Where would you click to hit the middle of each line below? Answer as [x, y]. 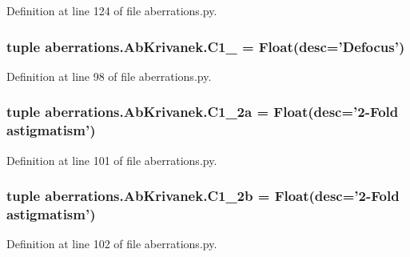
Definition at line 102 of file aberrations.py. [112, 244]
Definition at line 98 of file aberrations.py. [109, 76]
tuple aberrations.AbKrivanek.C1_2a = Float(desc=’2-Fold [203, 112]
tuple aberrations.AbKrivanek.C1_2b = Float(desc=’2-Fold [203, 196]
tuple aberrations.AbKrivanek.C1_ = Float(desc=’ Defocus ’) [206, 46]
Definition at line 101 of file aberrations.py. [112, 160]
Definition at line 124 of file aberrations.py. [112, 10]
